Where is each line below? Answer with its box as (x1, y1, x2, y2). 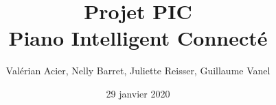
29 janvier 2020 (106, 86, 170, 100)
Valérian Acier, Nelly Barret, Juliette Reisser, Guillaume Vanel (5, 63, 271, 78)
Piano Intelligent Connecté (8, 24, 268, 52)
